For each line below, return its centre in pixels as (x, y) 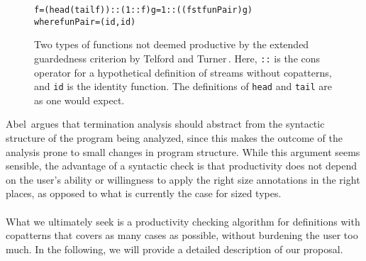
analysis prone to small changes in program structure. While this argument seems (183, 151)
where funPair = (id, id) (85, 22)
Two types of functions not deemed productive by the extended (172, 44)
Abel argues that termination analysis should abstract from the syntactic (165, 124)
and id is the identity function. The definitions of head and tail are (183, 86)
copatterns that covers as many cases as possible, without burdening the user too (182, 235)
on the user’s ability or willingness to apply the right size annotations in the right (183, 179)
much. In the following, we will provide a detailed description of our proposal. (174, 249)
